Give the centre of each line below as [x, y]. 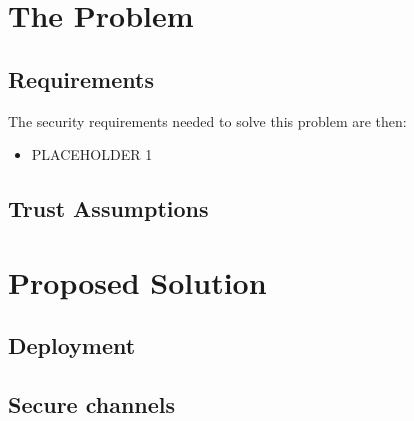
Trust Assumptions [108, 208]
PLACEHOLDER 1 [92, 154]
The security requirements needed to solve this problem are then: [207, 120]
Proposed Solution [137, 281]
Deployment [72, 345]
